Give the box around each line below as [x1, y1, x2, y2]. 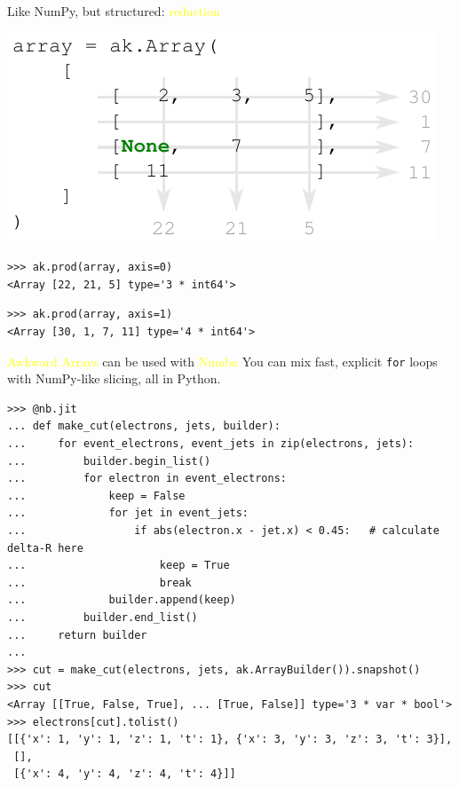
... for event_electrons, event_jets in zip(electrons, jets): [7, 437, 415, 450]
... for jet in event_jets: [7, 507, 249, 520]
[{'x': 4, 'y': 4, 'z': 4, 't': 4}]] [13, 767, 236, 781]
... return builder [7, 628, 147, 641]
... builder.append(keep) [7, 594, 236, 607]
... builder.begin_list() [7, 454, 211, 468]
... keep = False [7, 489, 186, 502]
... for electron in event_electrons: [7, 472, 287, 485]
